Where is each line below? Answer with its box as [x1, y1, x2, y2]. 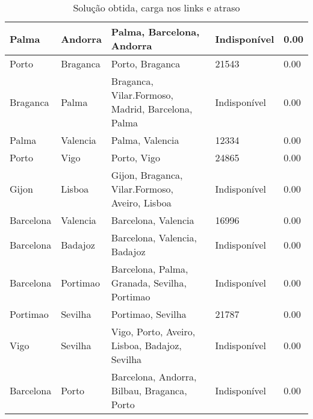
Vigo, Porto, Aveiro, [111, 324, 196, 338]
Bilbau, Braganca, [111, 383, 187, 397]
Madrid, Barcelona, [111, 102, 193, 116]
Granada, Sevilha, [111, 276, 187, 290]
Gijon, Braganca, [111, 168, 183, 182]
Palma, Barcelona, [111, 25, 200, 39]
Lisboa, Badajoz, [111, 338, 182, 352]
